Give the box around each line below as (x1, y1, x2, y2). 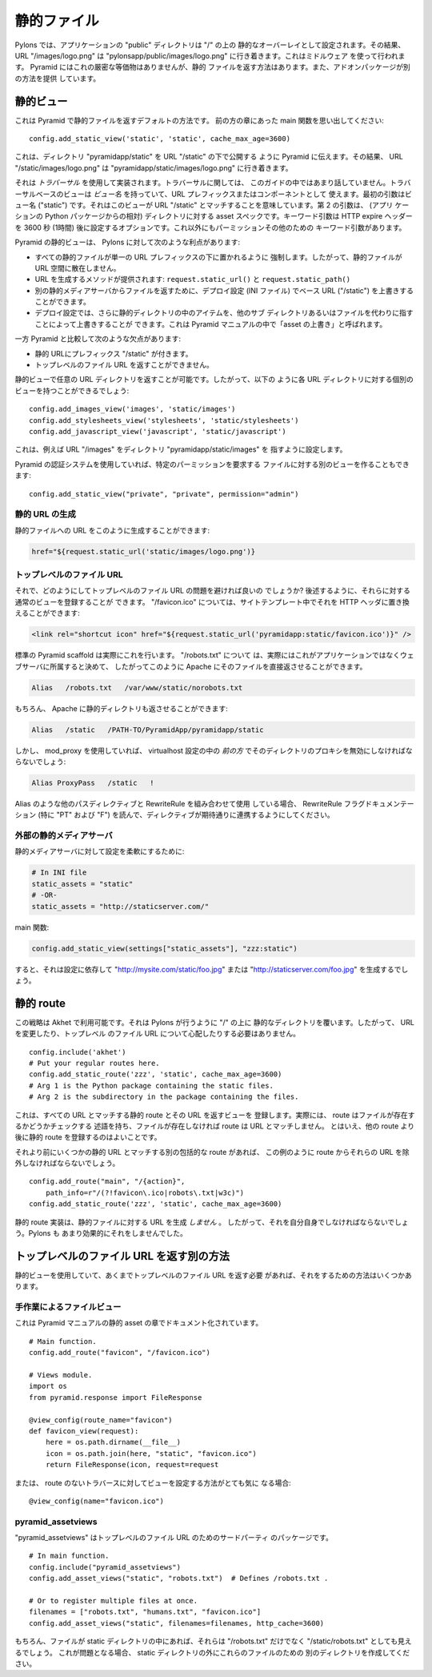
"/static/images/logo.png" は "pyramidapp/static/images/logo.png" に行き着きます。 (14, 163, 293, 172)
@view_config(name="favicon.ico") (29, 1496, 164, 1506)
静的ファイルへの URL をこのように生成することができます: (14, 525, 210, 535)
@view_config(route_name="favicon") (29, 1415, 173, 1425)
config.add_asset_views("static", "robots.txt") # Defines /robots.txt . (29, 1574, 329, 1583)
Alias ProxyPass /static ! (31, 778, 155, 787)
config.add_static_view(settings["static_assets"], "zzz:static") (31, 943, 298, 953)
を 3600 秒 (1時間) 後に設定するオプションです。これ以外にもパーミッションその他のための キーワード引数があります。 (14, 223, 406, 232)
